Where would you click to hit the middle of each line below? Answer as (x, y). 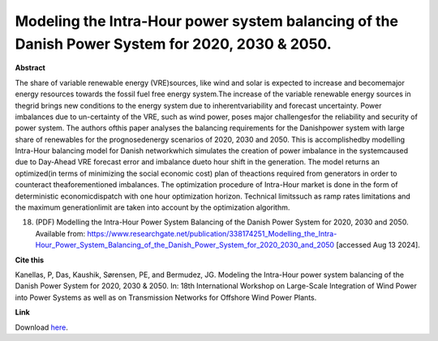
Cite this (30, 260)
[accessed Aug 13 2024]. (378, 245)
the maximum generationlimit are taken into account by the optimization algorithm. (152, 207)
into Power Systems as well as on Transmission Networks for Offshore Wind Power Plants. (166, 297)
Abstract (30, 68)
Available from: (60, 233)
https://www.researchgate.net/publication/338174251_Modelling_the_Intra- (212, 233)
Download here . (41, 327)
